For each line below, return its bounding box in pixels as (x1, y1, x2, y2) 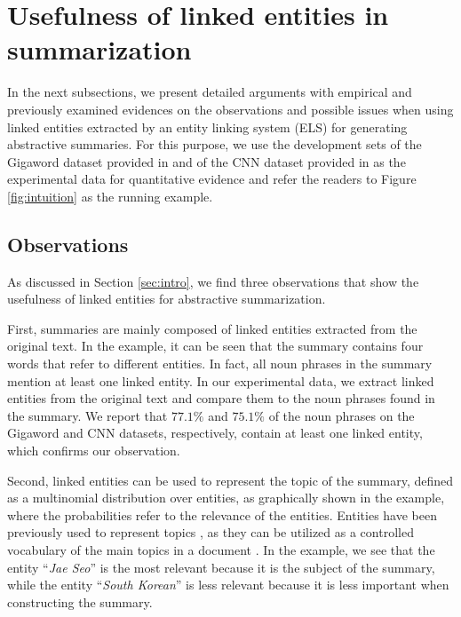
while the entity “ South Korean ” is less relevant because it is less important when (7, 575, 449, 594)
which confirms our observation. (7, 441, 180, 460)
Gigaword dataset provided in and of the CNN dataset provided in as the (7, 152, 406, 170)
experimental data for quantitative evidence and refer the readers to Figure (7, 170, 417, 188)
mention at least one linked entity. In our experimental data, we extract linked (7, 371, 434, 390)
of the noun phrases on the (268, 406, 415, 424)
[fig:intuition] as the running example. (7, 186, 213, 205)
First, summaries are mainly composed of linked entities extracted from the (7, 319, 417, 337)
